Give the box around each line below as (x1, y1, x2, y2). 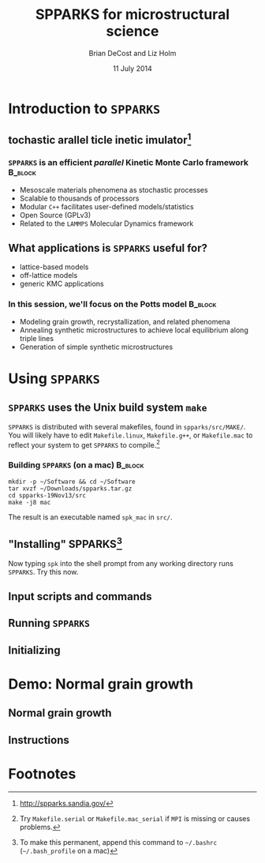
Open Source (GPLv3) (19, 210, 91, 220)
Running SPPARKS (8, 617, 91, 630)
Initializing (8, 643, 61, 657)
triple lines (19, 333, 54, 343)
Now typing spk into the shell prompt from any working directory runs (8, 558, 234, 568)
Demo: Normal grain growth (8, 675, 194, 692)
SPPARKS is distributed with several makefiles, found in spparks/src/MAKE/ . (8, 422, 246, 431)
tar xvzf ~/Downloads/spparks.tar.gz (8, 484, 132, 493)
